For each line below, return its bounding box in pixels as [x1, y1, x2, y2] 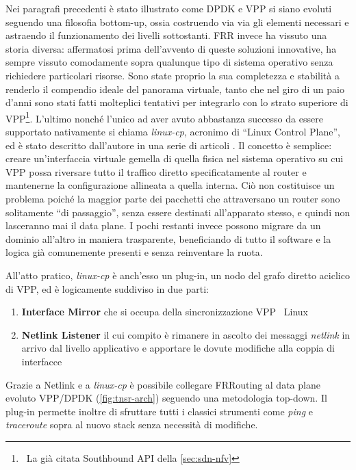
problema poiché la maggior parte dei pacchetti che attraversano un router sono [5, 191, 340, 205]
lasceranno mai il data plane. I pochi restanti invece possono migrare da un [5, 218, 321, 233]
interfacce [21, 354, 62, 368]
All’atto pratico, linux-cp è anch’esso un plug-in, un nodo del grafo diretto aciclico [5, 267, 350, 282]
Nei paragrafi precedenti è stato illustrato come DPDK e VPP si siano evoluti [5, 1, 332, 15]
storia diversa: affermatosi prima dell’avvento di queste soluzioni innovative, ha [5, 41, 337, 55]
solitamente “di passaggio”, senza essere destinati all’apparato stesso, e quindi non [5, 205, 351, 219]
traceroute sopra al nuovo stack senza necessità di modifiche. [5, 417, 258, 432]
